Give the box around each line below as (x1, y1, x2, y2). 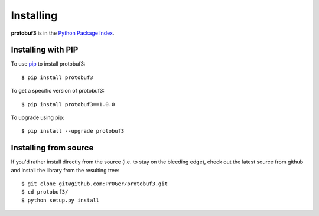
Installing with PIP (11, 45, 79, 55)
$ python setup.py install (21, 197, 100, 204)
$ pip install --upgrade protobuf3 (21, 127, 125, 135)
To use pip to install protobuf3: (11, 60, 86, 67)
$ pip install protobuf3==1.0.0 (21, 101, 115, 107)
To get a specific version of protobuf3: (11, 87, 105, 94)
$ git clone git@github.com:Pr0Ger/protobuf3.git (21, 181, 168, 187)
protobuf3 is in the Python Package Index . (11, 30, 115, 37)
